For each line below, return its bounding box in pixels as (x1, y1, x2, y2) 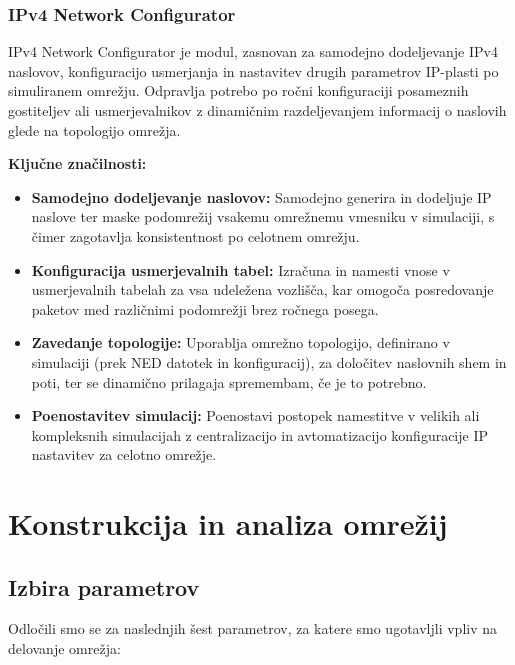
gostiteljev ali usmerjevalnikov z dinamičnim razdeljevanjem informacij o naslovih (8, 100, 507, 120)
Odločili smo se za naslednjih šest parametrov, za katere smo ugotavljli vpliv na (8, 618, 498, 639)
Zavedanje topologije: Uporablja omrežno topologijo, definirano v (31, 332, 450, 353)
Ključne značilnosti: (8, 153, 147, 174)
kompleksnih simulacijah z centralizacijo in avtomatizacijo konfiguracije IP (31, 424, 489, 445)
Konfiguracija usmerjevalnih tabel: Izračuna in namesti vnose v (31, 259, 450, 280)
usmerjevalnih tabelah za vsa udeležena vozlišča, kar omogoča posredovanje (31, 279, 494, 300)
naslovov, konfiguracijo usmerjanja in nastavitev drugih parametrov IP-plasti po (8, 60, 499, 81)
